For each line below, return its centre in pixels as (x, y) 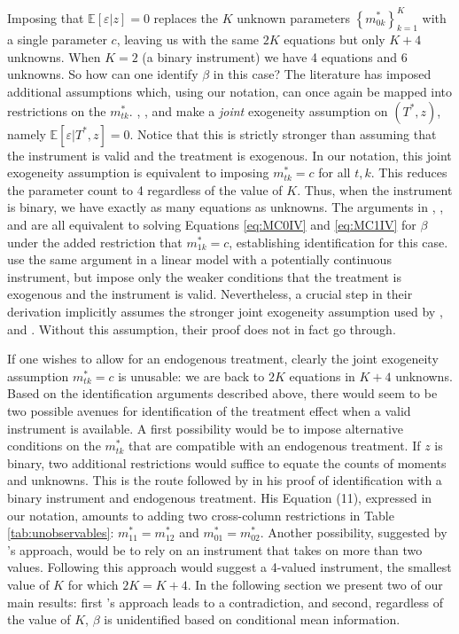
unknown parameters (293, 17)
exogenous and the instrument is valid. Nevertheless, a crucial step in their (210, 294)
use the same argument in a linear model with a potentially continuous (199, 259)
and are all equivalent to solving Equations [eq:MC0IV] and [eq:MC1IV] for (212, 225)
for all (335, 172)
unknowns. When (54, 56)
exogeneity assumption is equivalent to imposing (138, 172)
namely (27, 133)
